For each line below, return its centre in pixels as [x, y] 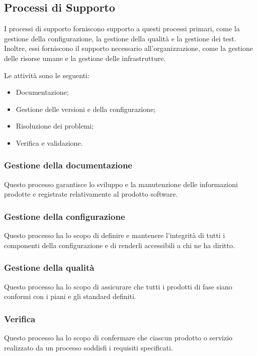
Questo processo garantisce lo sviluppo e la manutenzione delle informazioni [121, 184]
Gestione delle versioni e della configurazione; [86, 109]
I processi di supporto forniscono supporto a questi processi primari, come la [122, 28]
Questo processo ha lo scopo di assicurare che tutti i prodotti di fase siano [118, 286]
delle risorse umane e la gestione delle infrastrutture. [85, 58]
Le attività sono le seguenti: [47, 75]
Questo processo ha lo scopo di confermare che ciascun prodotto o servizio [118, 337]
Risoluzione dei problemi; [55, 126]
